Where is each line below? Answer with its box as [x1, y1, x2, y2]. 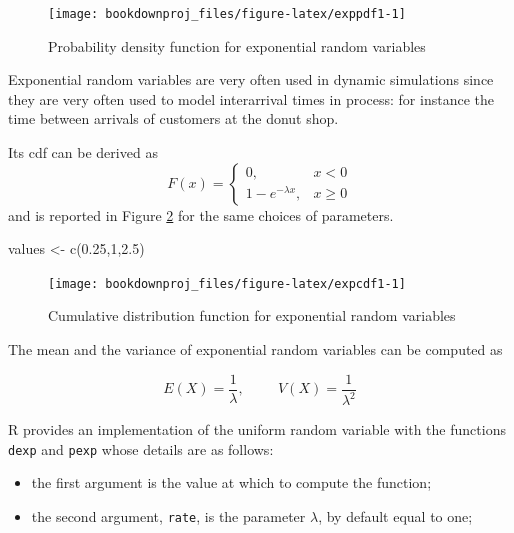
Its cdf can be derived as [8, 142, 158, 163]
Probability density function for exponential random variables [48, 35, 426, 56]
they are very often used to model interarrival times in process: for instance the [8, 88, 494, 109]
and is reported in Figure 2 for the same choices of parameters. [8, 204, 394, 225]
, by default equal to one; [318, 505, 473, 526]
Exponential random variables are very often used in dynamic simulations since [8, 69, 494, 90]
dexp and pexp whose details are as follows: [8, 438, 274, 459]
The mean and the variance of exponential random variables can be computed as [8, 339, 503, 360]
